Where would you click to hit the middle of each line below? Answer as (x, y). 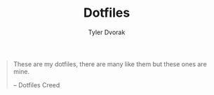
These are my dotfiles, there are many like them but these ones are (110, 64)
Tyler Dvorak (107, 32)
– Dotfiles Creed (36, 85)
